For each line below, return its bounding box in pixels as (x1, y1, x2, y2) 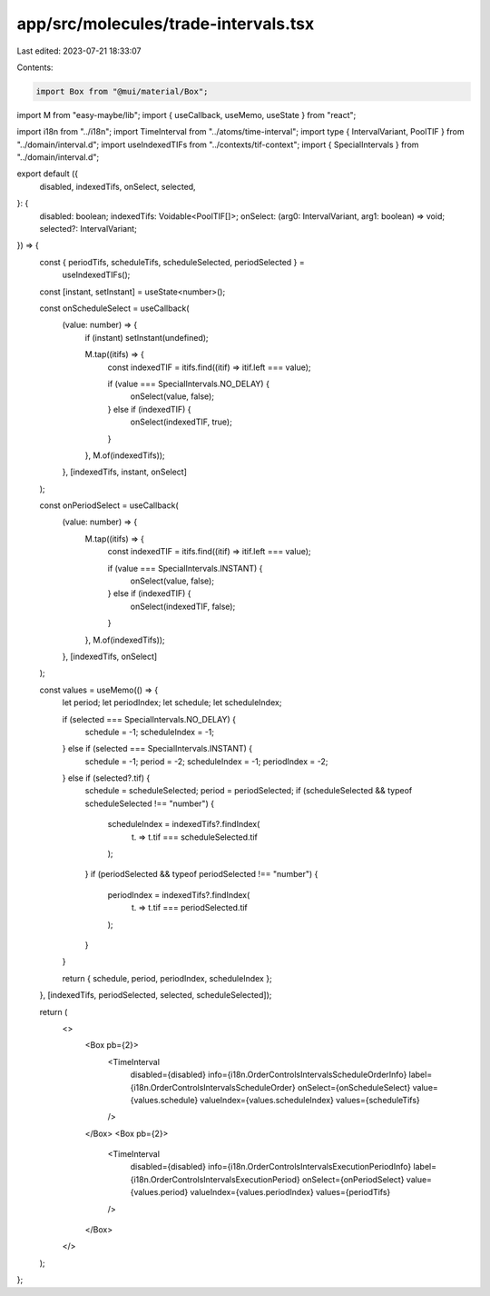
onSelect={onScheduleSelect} (297, 1082, 411, 1092)
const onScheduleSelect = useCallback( (39, 303, 190, 314)
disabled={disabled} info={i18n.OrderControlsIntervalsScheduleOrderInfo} (130, 1069, 407, 1081)
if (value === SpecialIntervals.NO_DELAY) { (107, 378, 269, 389)
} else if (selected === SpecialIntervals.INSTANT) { (62, 743, 253, 754)
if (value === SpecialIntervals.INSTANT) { (107, 563, 263, 573)
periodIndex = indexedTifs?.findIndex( (107, 889, 250, 900)
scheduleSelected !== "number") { (84, 798, 215, 809)
